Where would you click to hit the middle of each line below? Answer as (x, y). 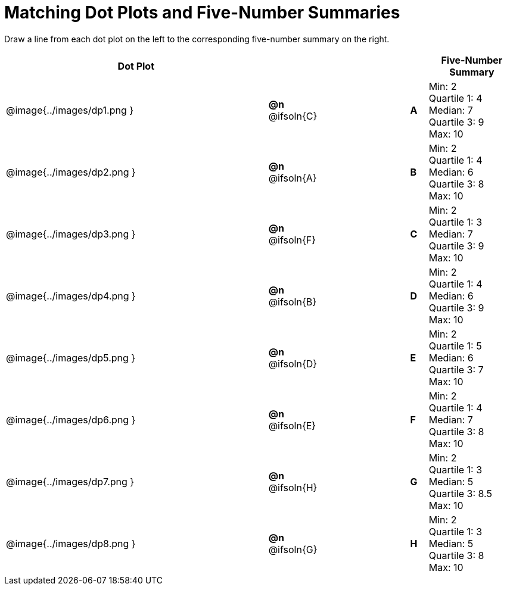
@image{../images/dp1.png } (70, 110)
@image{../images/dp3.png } (71, 234)
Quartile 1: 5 (455, 346)
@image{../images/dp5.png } (71, 358)
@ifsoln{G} (293, 549)
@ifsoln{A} (293, 178)
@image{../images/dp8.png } (71, 543)
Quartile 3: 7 (456, 369)
